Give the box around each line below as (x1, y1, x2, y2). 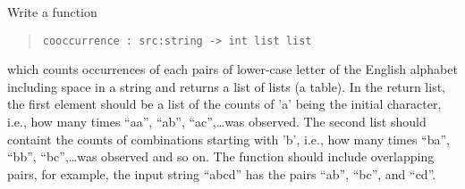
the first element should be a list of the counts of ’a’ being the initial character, (7, 94, 442, 113)
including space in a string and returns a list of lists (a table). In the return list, (7, 77, 445, 95)
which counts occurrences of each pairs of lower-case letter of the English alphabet (7, 60, 458, 78)
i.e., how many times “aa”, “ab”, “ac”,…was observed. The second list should (7, 112, 427, 131)
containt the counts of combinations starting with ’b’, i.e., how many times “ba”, (7, 129, 451, 148)
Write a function (7, 3, 97, 21)
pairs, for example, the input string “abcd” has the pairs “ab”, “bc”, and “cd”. (7, 164, 436, 183)
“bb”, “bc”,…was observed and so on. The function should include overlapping (7, 147, 435, 166)
